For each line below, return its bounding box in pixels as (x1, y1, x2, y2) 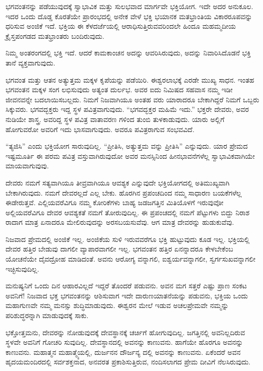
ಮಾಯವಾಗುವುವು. (6, 160, 49, 171)
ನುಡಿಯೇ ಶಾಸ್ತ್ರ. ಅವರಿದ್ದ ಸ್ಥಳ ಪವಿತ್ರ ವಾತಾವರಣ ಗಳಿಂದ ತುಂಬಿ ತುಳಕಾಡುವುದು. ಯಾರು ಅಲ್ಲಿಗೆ (6, 113, 225, 124)
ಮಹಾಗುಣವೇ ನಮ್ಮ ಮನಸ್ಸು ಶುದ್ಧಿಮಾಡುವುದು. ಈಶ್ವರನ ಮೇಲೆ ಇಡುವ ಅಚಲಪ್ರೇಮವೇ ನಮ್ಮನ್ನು (6, 300, 229, 311)
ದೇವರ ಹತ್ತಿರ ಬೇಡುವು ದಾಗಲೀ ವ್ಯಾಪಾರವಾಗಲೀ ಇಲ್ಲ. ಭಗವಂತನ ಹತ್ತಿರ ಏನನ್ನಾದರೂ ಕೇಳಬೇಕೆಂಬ (6, 243, 233, 254)
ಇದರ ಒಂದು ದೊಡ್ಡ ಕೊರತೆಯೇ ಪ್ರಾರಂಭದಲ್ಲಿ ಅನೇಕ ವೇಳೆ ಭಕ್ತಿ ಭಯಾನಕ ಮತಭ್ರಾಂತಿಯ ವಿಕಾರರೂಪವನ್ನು (6, 11, 252, 21)
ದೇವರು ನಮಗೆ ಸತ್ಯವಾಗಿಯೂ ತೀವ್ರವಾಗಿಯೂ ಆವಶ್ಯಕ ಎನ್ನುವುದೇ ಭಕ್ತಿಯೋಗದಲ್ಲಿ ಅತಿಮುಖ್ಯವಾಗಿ (6, 177, 230, 188)
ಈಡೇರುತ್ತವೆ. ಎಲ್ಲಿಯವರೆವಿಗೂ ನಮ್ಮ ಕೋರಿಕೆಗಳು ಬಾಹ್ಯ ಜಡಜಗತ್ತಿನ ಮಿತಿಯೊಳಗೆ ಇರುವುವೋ (6, 197, 224, 208)
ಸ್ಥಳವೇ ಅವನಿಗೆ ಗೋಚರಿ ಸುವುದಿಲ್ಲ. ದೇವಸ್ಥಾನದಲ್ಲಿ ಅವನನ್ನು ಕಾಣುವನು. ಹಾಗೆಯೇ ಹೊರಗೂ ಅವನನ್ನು (6, 337, 243, 347)
